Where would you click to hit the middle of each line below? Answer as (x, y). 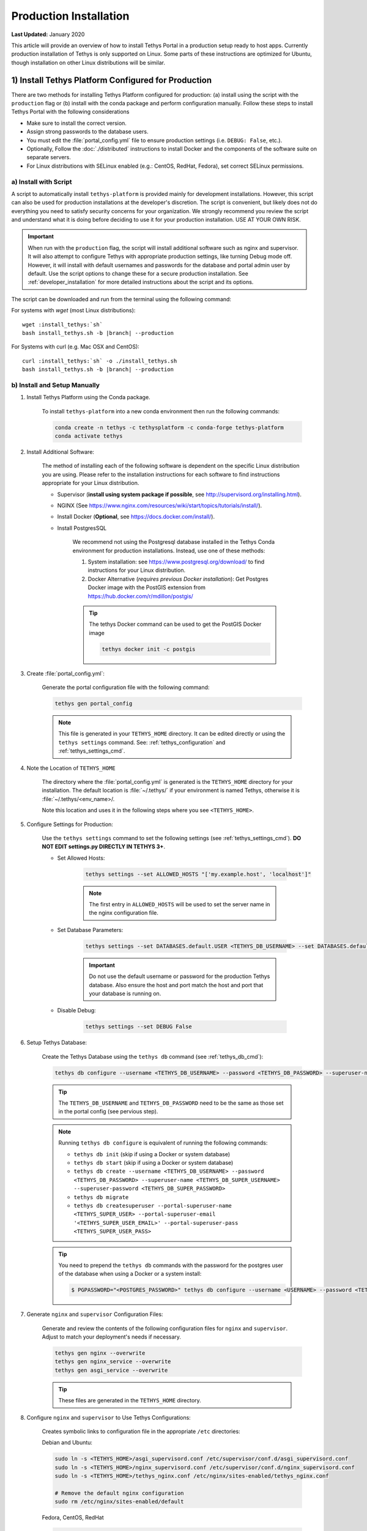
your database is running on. (125, 993)
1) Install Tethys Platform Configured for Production (112, 80)
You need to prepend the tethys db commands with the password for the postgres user (171, 1265)
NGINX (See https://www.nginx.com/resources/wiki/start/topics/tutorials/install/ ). (160, 505)
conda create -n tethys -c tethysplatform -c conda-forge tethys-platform (169, 427)
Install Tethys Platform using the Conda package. (88, 397)
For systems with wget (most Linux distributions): (73, 310)
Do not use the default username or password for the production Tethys (180, 976)
